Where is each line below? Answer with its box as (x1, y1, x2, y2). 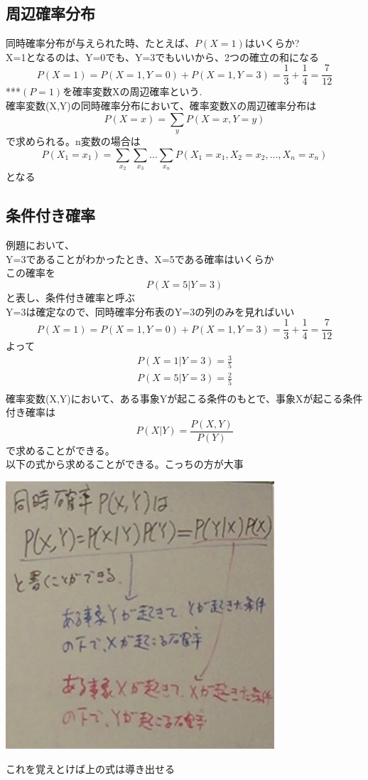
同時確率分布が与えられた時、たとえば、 (6, 36, 195, 50)
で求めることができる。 (6, 442, 115, 457)
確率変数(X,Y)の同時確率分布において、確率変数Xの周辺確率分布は (6, 98, 317, 113)
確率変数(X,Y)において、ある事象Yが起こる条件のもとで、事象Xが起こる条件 (6, 390, 363, 405)
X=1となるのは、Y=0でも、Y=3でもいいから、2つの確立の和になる (6, 49, 320, 64)
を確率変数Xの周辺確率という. (63, 84, 202, 99)
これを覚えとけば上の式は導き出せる (6, 761, 175, 776)
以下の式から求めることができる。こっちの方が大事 (6, 456, 244, 471)
